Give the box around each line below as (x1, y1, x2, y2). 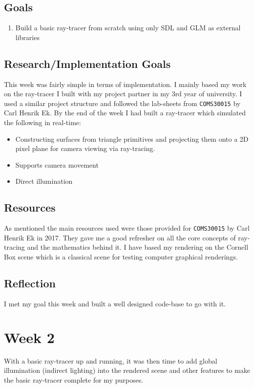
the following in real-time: (4, 117, 81, 128)
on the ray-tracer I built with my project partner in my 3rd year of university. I (4, 88, 242, 99)
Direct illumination (15, 176, 73, 186)
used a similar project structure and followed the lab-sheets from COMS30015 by (4, 98, 241, 108)
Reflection (4, 276, 56, 291)
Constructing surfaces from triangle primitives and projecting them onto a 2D (15, 133, 249, 144)
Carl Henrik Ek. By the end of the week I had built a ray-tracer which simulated (4, 108, 246, 118)
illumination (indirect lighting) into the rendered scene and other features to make (4, 365, 250, 375)
